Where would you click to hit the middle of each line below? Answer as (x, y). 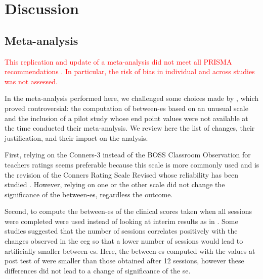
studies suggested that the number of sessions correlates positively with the (121, 231)
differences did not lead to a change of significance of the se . (98, 270)
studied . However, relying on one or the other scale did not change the (115, 184)
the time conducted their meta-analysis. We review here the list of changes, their (130, 128)
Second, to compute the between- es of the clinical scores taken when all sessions (128, 211)
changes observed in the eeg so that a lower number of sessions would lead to (124, 241)
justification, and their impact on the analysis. (76, 137)
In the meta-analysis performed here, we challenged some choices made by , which (132, 98)
